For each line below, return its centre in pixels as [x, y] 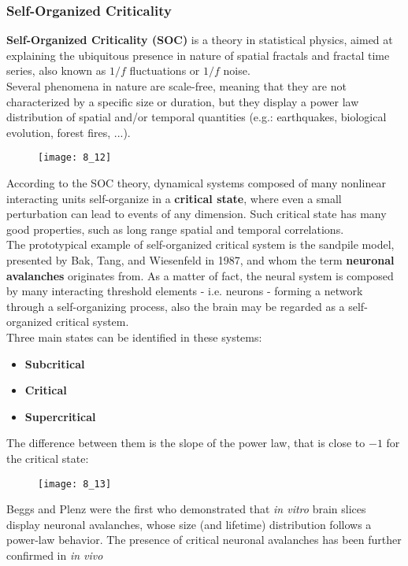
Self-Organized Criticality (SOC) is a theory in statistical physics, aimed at [200, 40]
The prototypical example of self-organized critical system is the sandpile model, [200, 244]
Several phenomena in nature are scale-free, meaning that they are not [176, 86]
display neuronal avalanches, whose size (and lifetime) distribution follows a [189, 524]
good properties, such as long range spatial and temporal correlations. [175, 229]
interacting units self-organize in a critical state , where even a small [174, 198]
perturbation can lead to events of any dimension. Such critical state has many [197, 214]
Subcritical [55, 363]
